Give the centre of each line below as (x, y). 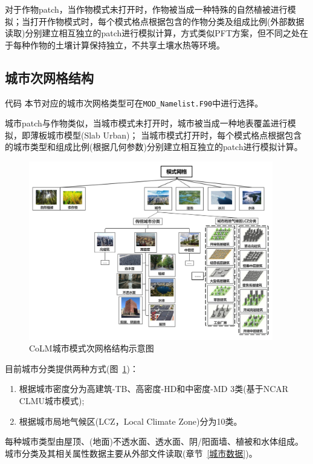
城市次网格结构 (49, 77)
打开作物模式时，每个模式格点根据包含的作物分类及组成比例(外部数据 (167, 21)
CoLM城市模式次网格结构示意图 (92, 348)
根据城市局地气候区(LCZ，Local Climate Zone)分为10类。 (131, 421)
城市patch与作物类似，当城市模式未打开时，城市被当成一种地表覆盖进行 (146, 123)
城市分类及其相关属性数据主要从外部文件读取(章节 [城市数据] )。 (131, 453)
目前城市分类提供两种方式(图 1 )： (72, 368)
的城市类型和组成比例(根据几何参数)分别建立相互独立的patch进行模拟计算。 (154, 147)
